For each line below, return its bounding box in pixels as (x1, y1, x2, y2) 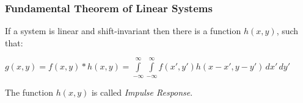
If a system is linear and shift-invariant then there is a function (5, 24, 241, 37)
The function (5, 85, 53, 98)
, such (276, 24, 299, 37)
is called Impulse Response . (91, 85, 193, 98)
